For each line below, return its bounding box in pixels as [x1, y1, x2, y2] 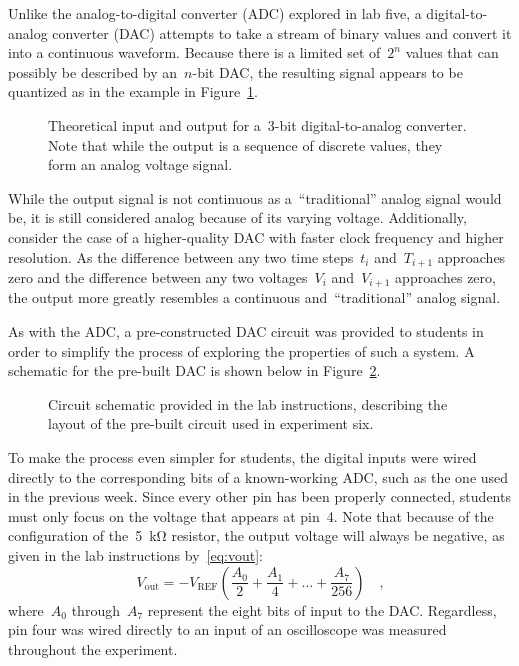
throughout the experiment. [8, 638, 178, 659]
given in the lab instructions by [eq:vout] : [8, 544, 263, 565]
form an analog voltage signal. [48, 154, 233, 175]
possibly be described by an [8, 61, 178, 82]
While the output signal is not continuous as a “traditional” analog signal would [8, 187, 502, 208]
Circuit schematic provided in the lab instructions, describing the [48, 393, 448, 414]
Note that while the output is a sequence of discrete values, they [48, 134, 443, 155]
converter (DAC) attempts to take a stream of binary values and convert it [52, 22, 512, 43]
